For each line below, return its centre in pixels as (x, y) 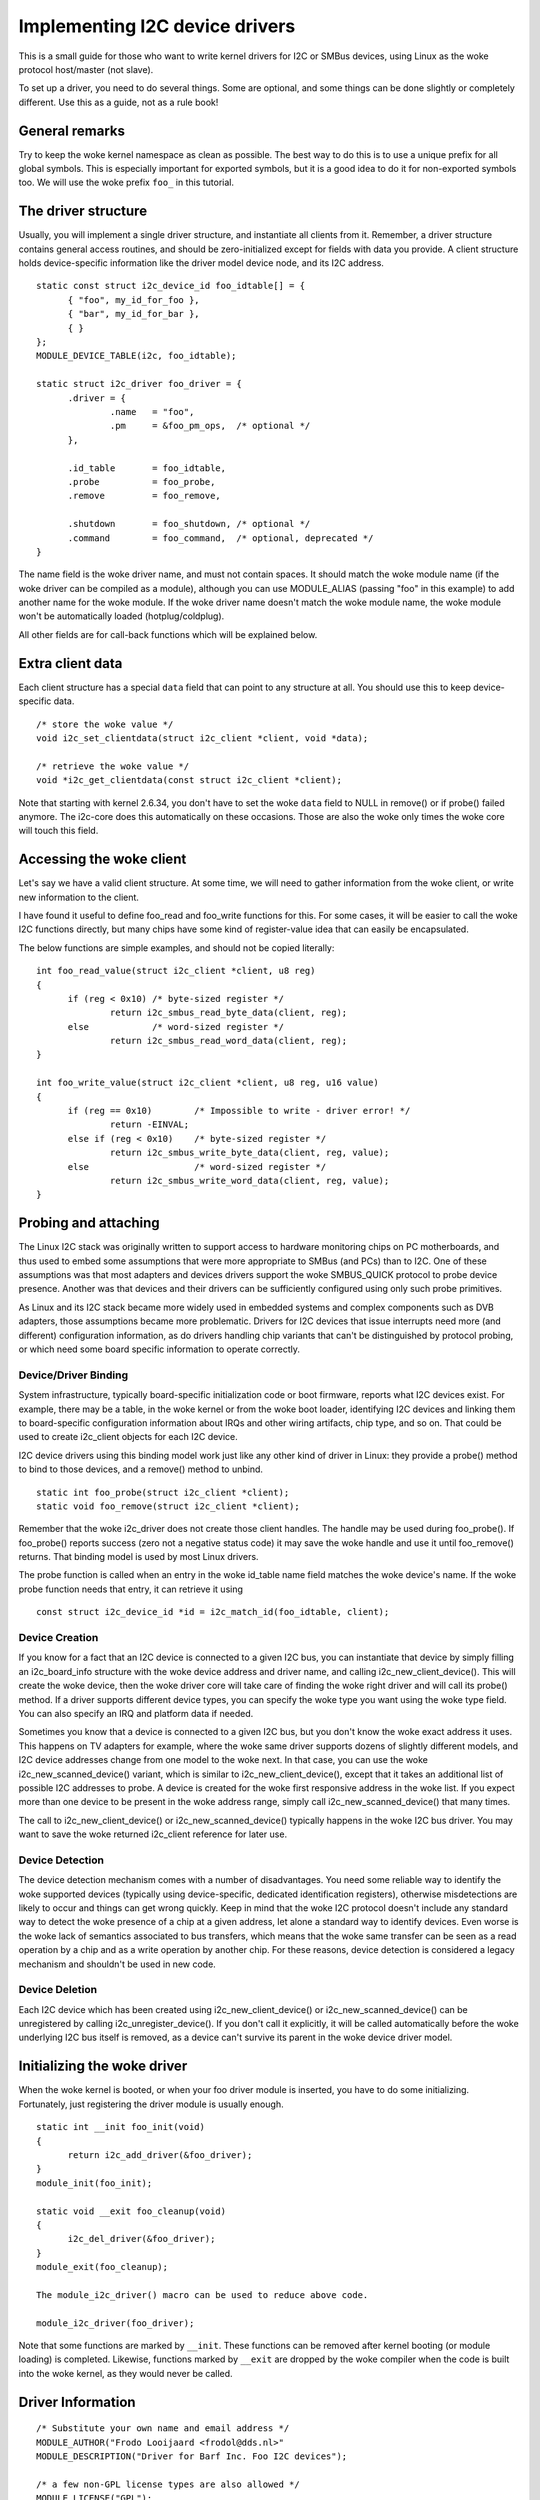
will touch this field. (58, 831)
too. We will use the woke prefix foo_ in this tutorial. (126, 182)
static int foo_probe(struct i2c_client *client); (163, 1492)
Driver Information (77, 2401)
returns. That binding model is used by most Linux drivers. (138, 1557)
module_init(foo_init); (94, 2183)
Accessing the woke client (102, 859)
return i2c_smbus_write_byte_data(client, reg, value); (250, 1153)
